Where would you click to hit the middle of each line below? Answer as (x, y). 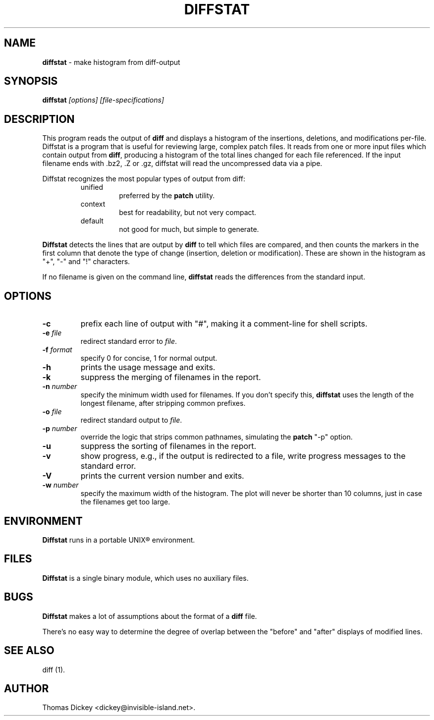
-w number (60, 485)
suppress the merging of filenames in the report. (171, 377)
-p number (60, 429)
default (92, 221)
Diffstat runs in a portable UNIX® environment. (119, 540)
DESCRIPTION (39, 119)
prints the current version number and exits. (162, 476)
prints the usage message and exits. (148, 367)
